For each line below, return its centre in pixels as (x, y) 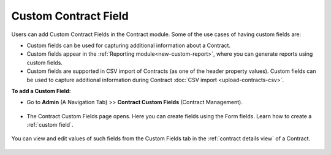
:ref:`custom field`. (50, 125)
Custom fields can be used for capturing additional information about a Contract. (129, 45)
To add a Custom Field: (41, 91)
